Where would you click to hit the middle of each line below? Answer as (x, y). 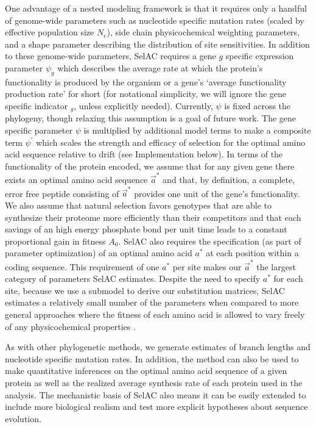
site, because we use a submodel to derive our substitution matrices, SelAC (145, 290)
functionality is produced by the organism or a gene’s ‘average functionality (146, 81)
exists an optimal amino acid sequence (76, 180)
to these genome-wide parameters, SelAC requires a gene (111, 56)
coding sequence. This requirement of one (82, 266)
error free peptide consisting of (62, 193)
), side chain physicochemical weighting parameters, (203, 32)
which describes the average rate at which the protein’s (160, 67)
